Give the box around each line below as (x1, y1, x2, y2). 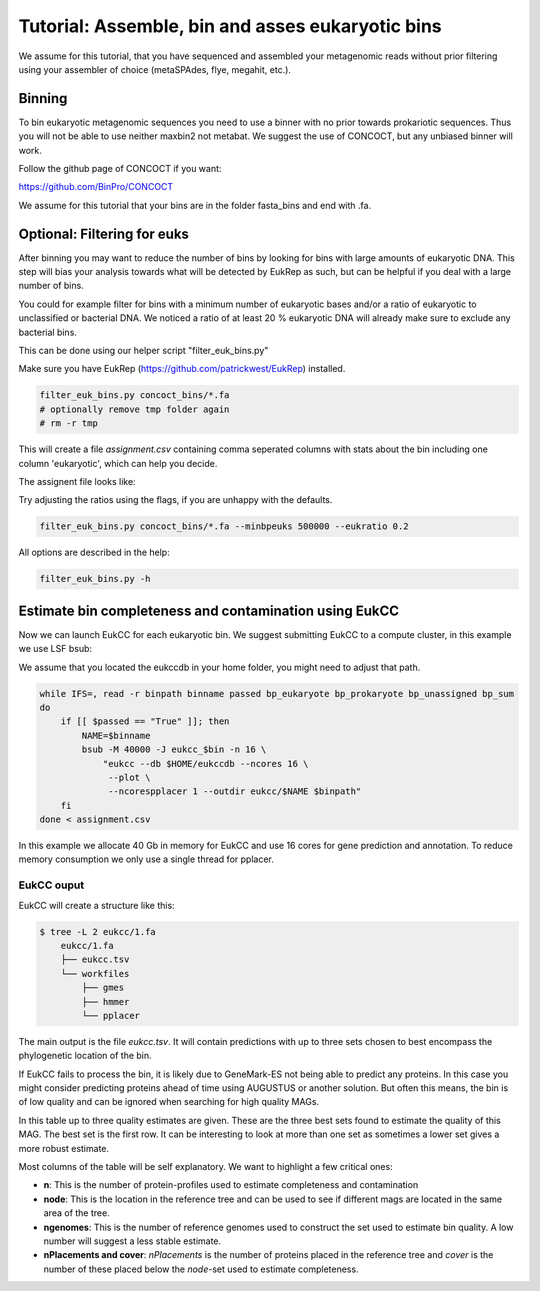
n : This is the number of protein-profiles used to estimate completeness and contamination (43, 1179, 419, 1191)
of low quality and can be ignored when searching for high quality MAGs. (18, 1096, 320, 1108)
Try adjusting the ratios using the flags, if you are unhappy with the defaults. (18, 494, 333, 506)
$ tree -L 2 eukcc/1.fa (39, 926, 157, 937)
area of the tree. (43, 1207, 110, 1219)
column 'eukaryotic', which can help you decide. (18, 457, 218, 469)
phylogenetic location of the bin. (18, 1050, 152, 1062)
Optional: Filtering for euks (18, 225, 190, 242)
